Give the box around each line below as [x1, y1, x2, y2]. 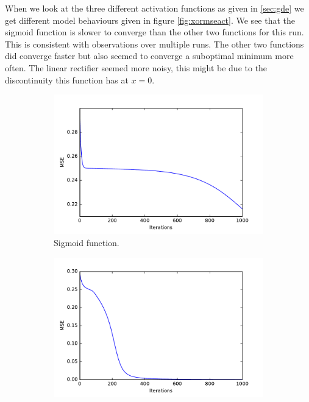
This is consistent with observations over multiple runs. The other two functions [5, 37, 304, 50]
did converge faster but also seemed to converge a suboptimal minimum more [5, 49, 294, 62]
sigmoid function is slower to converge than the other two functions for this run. [5, 26, 304, 38]
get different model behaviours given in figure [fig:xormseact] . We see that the [5, 13, 296, 26]
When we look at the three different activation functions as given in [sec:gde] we [5, 2, 304, 14]
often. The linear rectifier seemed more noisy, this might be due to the [5, 61, 268, 74]
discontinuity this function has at [5, 73, 129, 86]
